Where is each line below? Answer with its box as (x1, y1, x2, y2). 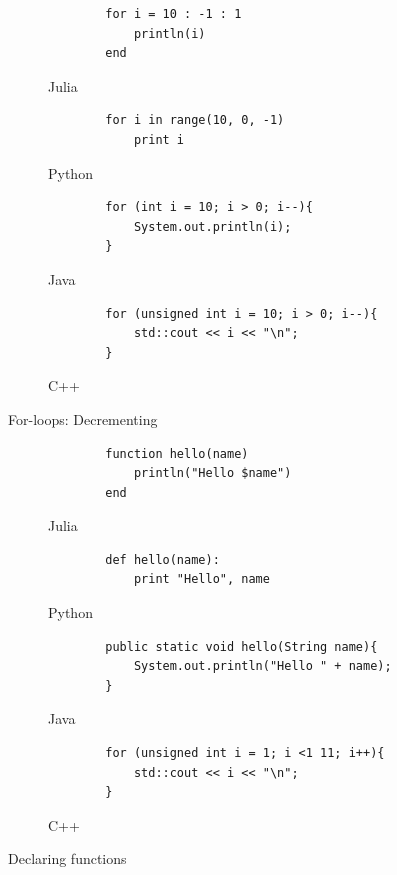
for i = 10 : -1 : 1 (105, 7, 242, 21)
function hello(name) (105, 446, 249, 461)
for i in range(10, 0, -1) (105, 113, 285, 128)
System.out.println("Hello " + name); (133, 659, 392, 674)
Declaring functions (8, 848, 127, 869)
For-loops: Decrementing (8, 408, 158, 429)
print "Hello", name (133, 572, 270, 587)
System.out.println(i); (133, 219, 292, 234)
